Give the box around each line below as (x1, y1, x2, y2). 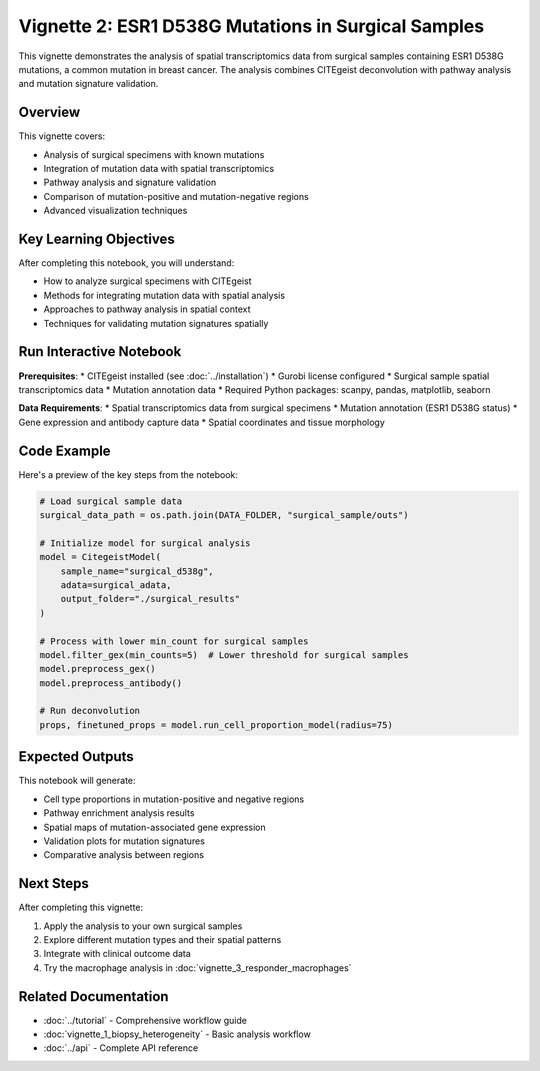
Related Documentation (18, 988, 169, 1005)
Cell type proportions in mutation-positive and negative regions (43, 793, 305, 805)
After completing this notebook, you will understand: (18, 257, 235, 269)
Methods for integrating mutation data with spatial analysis (43, 289, 285, 301)
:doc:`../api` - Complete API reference (43, 1042, 199, 1054)
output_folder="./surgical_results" (60, 593, 240, 605)
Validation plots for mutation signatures (43, 835, 205, 847)
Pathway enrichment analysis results (43, 807, 195, 819)
